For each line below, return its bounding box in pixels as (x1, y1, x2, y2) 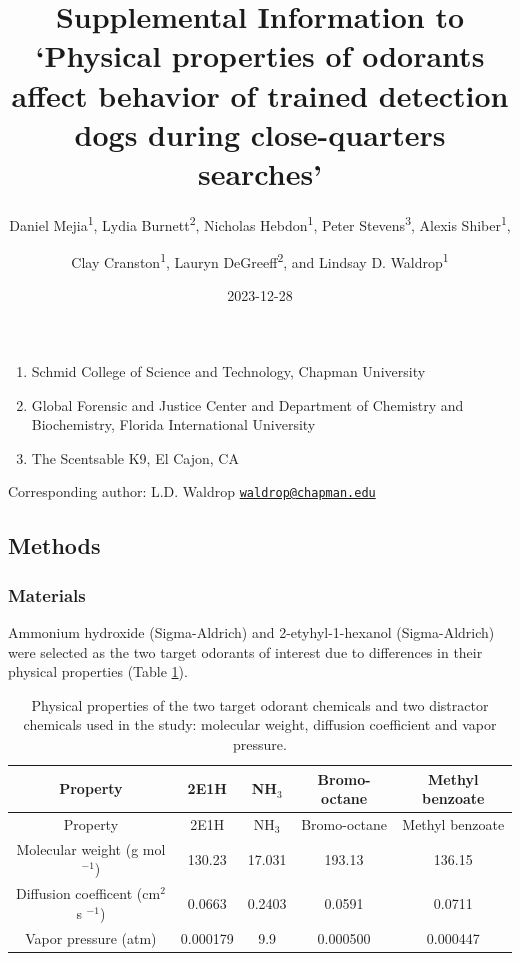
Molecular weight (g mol (16, 838, 166, 859)
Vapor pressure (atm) (25, 927, 157, 948)
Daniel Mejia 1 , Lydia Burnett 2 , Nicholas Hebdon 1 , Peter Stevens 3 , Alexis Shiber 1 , (9, 211, 511, 235)
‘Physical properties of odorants (35, 35, 485, 76)
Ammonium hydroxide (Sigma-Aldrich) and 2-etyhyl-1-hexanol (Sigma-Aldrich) (8, 622, 495, 642)
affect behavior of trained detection (11, 74, 509, 115)
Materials (8, 582, 86, 607)
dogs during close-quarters (74, 113, 446, 154)
